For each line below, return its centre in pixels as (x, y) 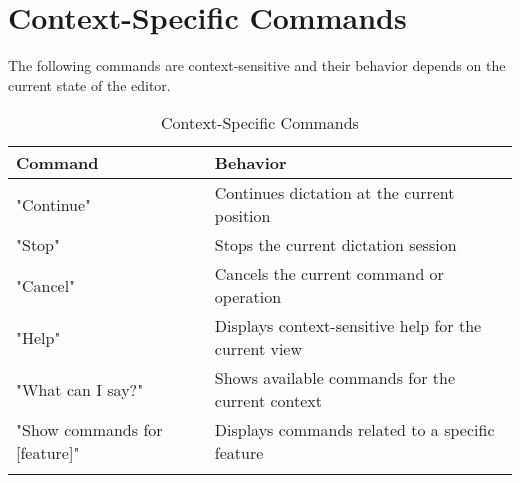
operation (248, 297)
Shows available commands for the (335, 378)
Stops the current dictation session (335, 245)
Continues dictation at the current (334, 193)
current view (258, 349)
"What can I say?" (80, 389)
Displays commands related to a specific (354, 430)
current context (268, 401)
